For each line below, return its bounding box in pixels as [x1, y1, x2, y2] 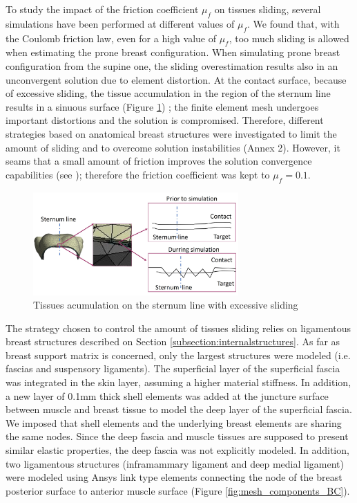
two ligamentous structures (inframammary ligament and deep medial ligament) [6, 456, 344, 470]
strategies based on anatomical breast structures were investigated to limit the [6, 126, 337, 140]
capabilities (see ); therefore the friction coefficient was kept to [6, 167, 270, 181]
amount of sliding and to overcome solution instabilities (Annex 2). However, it [6, 140, 340, 154]
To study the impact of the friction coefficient [6, 2, 199, 16]
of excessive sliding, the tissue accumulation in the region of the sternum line [6, 86, 331, 100]
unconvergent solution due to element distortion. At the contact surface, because [6, 72, 347, 86]
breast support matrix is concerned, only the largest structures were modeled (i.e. [6, 347, 351, 362]
